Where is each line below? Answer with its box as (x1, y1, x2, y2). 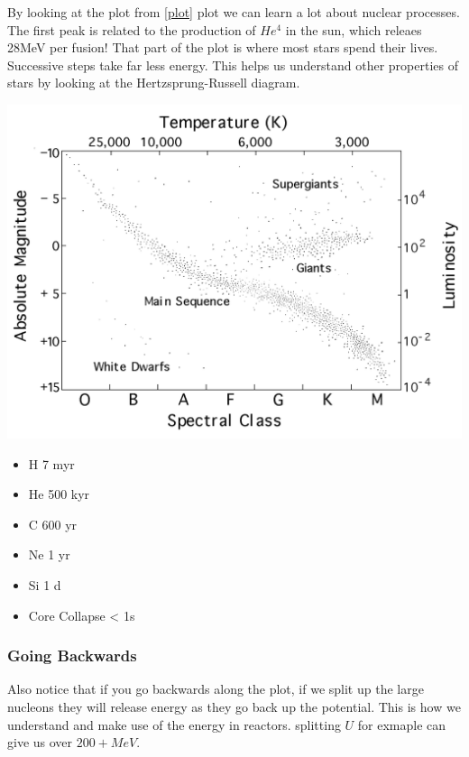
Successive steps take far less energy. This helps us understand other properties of (7, 55, 458, 74)
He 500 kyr (28, 485, 90, 503)
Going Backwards (7, 644, 137, 667)
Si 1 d (28, 576, 61, 595)
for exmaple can (357, 715, 446, 734)
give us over (7, 733, 73, 752)
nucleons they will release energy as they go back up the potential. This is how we (7, 697, 461, 716)
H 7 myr (28, 454, 75, 473)
